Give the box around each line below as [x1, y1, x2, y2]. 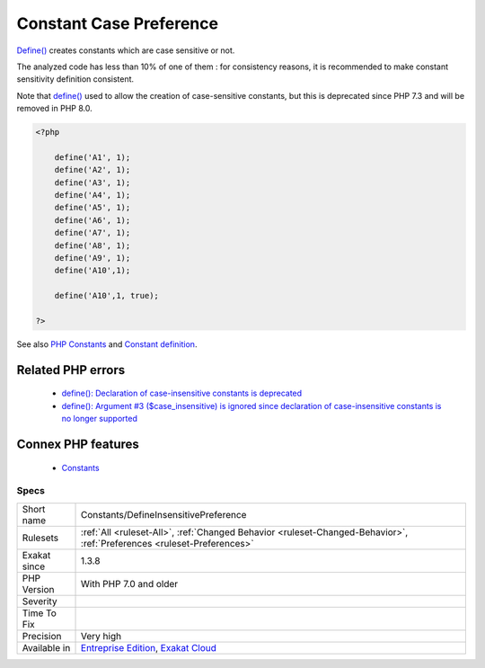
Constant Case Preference [16, 13, 219, 33]
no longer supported [61, 414, 138, 424]
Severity [22, 594, 57, 607]
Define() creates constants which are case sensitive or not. [16, 45, 235, 56]
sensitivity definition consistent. [16, 74, 135, 85]
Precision [22, 629, 62, 642]
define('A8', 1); [54, 240, 131, 251]
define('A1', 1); [54, 152, 131, 162]
